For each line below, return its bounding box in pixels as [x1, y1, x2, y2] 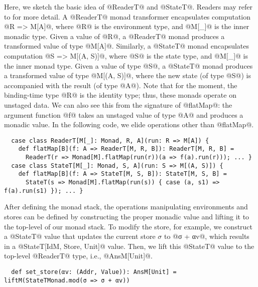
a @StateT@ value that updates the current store [4, 231, 156, 241]
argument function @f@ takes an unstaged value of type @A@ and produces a [4, 109, 243, 120]
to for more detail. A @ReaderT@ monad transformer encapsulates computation [4, 11, 251, 22]
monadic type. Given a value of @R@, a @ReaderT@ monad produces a [4, 31, 225, 41]
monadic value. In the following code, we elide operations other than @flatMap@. [4, 119, 254, 130]
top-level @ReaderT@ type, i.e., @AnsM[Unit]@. [4, 250, 153, 261]
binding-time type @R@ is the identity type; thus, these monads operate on [4, 90, 236, 100]
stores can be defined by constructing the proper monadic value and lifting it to [4, 211, 249, 221]
